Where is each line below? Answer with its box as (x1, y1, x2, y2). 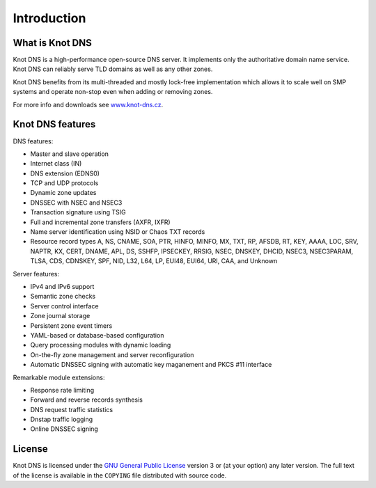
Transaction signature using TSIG (30, 208, 127, 217)
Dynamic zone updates (30, 189, 97, 197)
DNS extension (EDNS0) (30, 169, 100, 178)
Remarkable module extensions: (13, 373, 105, 381)
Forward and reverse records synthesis (30, 395, 143, 404)
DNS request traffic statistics (30, 405, 113, 414)
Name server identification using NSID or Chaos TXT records (30, 228, 205, 236)
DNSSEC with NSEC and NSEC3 (30, 198, 123, 207)
